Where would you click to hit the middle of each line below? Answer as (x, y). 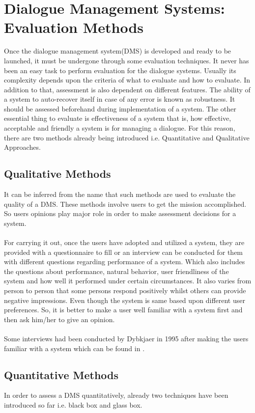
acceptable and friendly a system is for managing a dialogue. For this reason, (120, 128)
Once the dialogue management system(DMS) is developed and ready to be (118, 51)
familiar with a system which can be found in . (74, 348)
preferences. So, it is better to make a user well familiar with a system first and (123, 310)
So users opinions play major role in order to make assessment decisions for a (120, 213)
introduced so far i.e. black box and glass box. (73, 404)
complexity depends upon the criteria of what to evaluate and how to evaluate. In (127, 80)
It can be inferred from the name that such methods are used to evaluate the (120, 194)
